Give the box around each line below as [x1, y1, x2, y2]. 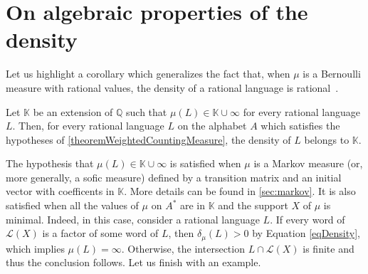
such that [126, 104, 167, 119]
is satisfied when [169, 156, 241, 171]
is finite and [303, 241, 354, 255]
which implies [6, 241, 65, 255]
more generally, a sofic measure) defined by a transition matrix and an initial [6, 169, 342, 184]
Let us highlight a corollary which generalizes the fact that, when [6, 66, 290, 81]
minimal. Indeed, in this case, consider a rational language [6, 211, 260, 226]
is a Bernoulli [303, 66, 361, 81]
